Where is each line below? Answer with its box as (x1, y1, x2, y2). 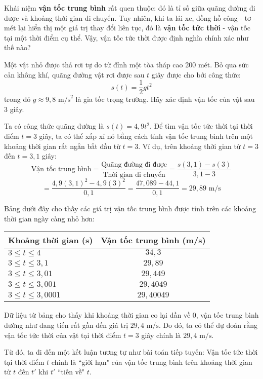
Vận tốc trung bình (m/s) (101, 234, 206, 246)
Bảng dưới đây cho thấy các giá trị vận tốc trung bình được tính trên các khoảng (4, 203, 256, 214)
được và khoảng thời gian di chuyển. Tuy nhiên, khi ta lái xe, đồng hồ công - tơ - (4, 12, 256, 23)
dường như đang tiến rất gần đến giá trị (4, 320, 128, 330)
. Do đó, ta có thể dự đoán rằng (158, 320, 257, 330)
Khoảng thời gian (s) (8, 234, 93, 246)
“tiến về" (57, 366, 85, 377)
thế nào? (4, 42, 31, 53)
